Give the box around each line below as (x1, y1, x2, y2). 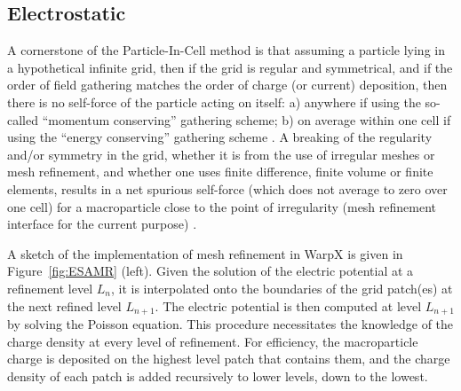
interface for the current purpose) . (7, 215, 197, 233)
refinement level (7, 278, 93, 297)
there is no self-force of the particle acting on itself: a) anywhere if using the (7, 92, 421, 111)
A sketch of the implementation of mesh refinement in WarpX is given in (7, 244, 403, 262)
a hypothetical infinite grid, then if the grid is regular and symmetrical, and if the (7, 58, 453, 76)
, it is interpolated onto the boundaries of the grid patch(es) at (110, 278, 453, 297)
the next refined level (7, 296, 122, 315)
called (7, 110, 38, 129)
